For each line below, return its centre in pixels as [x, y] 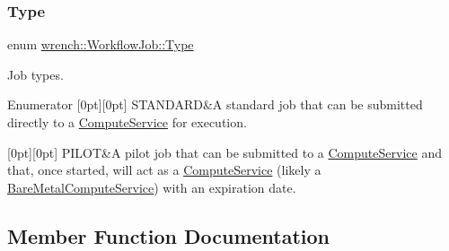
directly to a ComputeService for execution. [127, 122]
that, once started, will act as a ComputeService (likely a [164, 170]
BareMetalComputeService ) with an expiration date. [152, 187]
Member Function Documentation [169, 235]
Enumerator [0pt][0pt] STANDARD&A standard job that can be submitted [215, 104]
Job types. [35, 74]
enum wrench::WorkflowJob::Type [101, 44]
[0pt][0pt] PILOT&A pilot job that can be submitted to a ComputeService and [224, 152]
